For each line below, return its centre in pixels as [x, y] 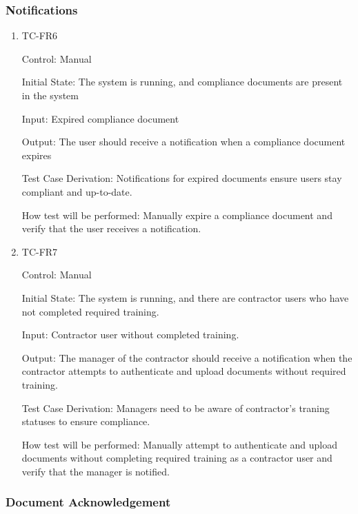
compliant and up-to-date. [77, 191]
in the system [50, 95]
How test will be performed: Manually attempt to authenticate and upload [179, 444]
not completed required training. [90, 311]
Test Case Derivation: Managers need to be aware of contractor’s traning [176, 408]
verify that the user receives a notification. [111, 228]
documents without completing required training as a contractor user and [177, 458]
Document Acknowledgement [88, 502]
